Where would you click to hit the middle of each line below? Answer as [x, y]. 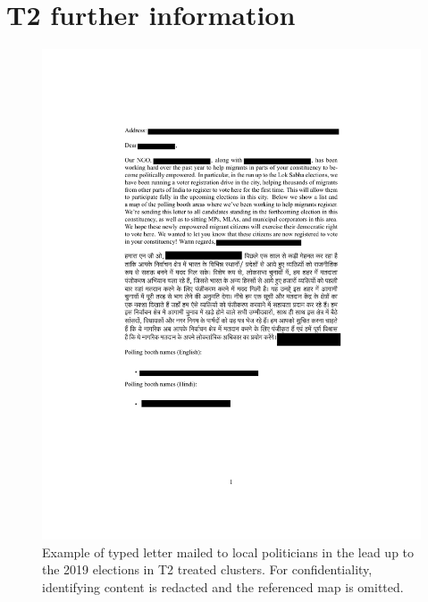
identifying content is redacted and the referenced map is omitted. [223, 586]
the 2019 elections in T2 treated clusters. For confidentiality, [207, 569]
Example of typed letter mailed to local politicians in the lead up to [228, 552]
